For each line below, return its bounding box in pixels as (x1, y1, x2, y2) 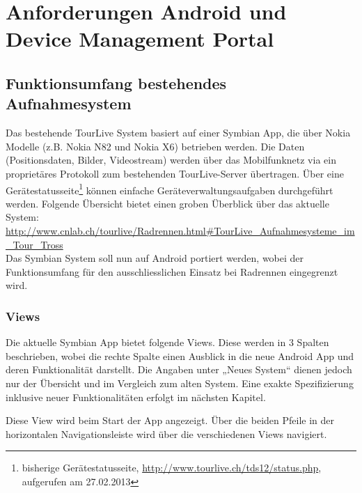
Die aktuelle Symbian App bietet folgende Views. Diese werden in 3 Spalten (6, 335, 329, 350)
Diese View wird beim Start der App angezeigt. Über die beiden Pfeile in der (6, 413, 334, 428)
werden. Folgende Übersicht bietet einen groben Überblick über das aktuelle (6, 196, 329, 210)
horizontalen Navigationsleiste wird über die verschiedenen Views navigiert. (6, 426, 327, 441)
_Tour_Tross (6, 237, 63, 251)
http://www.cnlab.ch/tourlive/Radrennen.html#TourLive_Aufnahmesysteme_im (6, 223, 355, 237)
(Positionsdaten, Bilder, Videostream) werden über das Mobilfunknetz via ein (6, 152, 336, 167)
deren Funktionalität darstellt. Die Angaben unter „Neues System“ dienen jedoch (6, 362, 352, 377)
